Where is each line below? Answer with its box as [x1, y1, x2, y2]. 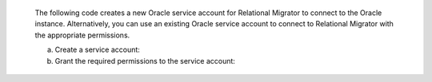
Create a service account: [54, 45, 140, 55]
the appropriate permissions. [34, 30, 130, 40]
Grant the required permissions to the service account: [54, 56, 236, 65]
